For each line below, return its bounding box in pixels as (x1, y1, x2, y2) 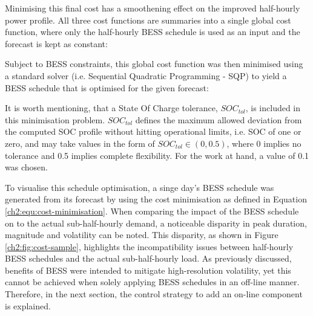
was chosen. (5, 161, 48, 173)
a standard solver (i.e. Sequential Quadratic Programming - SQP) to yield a (5, 69, 287, 82)
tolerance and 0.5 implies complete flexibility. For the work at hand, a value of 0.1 (5, 149, 309, 161)
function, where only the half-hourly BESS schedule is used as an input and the (5, 25, 300, 38)
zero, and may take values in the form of (5, 137, 155, 149)
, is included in (245, 102, 301, 114)
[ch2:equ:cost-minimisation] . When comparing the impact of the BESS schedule (5, 204, 299, 217)
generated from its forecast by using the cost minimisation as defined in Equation (5, 193, 307, 205)
